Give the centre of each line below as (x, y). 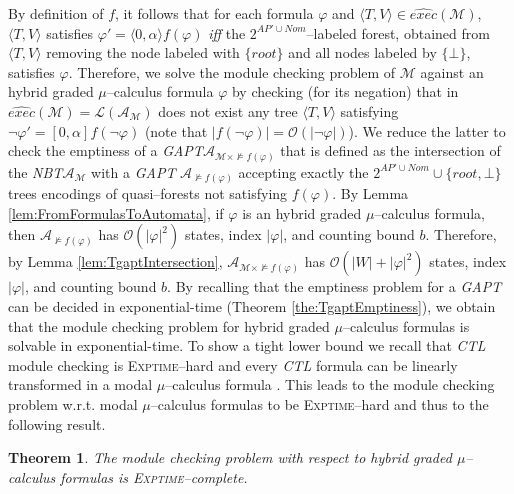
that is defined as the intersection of (390, 150)
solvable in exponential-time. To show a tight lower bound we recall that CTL (247, 345)
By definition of (56, 13)
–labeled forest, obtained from (398, 32)
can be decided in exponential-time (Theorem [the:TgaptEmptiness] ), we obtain (252, 305)
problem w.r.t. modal (73, 403)
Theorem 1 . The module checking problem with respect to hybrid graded (230, 457)
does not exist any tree (228, 110)
